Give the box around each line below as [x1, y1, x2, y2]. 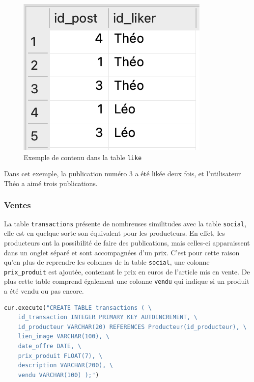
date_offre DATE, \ [18, 343, 82, 350]
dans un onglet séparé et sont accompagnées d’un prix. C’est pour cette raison [4, 247, 240, 257]
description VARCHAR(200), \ [18, 362, 113, 369]
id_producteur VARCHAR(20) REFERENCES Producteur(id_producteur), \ [18, 323, 247, 330]
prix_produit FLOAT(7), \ [18, 352, 103, 359]
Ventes [4, 199, 31, 211]
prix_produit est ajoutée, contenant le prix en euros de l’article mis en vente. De [4, 266, 250, 276]
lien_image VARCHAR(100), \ [18, 333, 110, 340]
